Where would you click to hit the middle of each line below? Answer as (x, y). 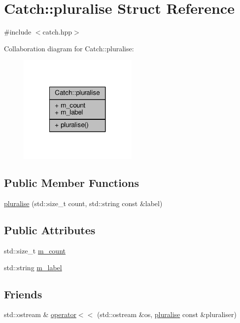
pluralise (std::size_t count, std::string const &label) (83, 203)
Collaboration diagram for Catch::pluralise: (69, 48)
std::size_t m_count (35, 251)
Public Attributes (50, 230)
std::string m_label (33, 267)
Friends (23, 294)
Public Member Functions (71, 183)
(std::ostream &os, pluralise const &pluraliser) (167, 314)
